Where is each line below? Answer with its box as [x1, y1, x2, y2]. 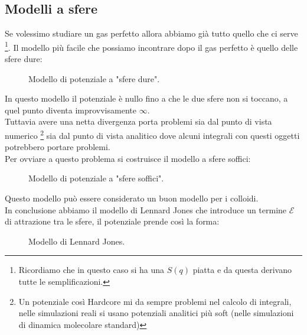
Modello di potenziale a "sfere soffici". [28, 172, 164, 184]
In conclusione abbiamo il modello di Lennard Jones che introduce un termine [5, 203, 287, 216]
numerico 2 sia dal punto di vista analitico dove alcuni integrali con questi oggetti [5, 128, 300, 141]
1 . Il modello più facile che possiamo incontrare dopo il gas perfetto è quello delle [5, 39, 298, 53]
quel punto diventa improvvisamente [5, 103, 136, 116]
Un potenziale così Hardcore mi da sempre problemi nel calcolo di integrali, [18, 295, 292, 307]
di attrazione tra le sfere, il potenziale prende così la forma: [5, 215, 220, 227]
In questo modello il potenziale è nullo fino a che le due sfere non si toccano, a [5, 92, 288, 105]
